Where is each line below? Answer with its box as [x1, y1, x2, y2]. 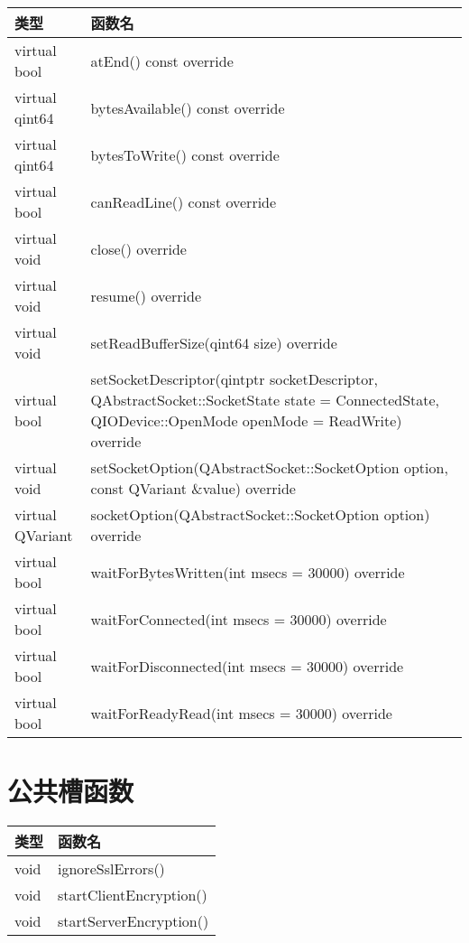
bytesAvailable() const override [90, 97, 285, 118]
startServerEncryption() [58, 910, 209, 932]
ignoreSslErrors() [58, 858, 165, 880]
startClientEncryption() [58, 884, 207, 906]
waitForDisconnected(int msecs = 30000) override [90, 655, 404, 677]
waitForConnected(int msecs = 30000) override [90, 608, 387, 630]
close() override [90, 238, 187, 259]
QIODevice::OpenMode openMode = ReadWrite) [90, 410, 402, 431]
